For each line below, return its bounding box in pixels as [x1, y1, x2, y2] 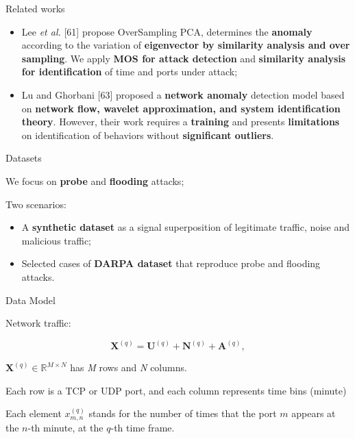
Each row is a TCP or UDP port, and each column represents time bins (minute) [5, 383, 347, 397]
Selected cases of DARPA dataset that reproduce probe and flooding [21, 256, 321, 271]
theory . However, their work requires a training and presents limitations [21, 114, 340, 129]
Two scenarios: [5, 197, 66, 211]
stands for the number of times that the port [88, 406, 277, 421]
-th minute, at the [27, 420, 103, 434]
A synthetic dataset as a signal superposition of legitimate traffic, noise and [21, 220, 350, 234]
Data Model [5, 292, 56, 307]
